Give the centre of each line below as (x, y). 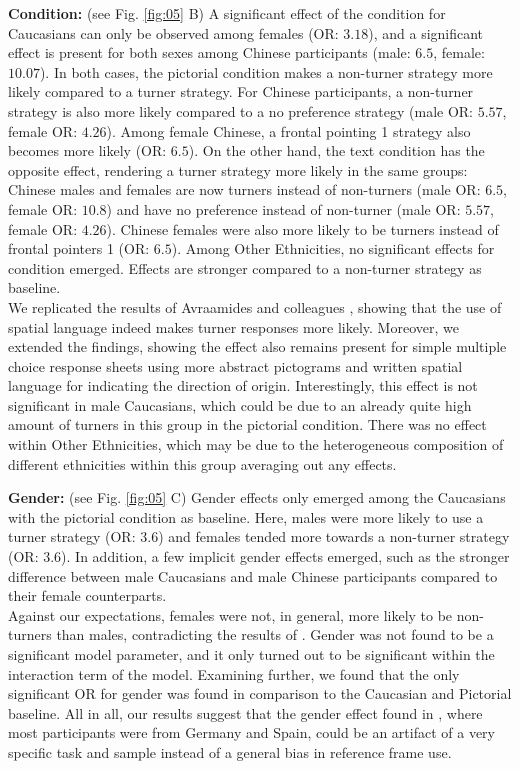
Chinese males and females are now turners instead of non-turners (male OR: (244, 189)
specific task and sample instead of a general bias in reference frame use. (230, 751)
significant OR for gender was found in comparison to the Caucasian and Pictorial (260, 693)
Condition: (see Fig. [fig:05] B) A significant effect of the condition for (227, 13)
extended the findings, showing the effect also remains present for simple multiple (257, 346)
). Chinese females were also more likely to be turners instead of (302, 228)
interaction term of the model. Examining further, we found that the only (234, 673)
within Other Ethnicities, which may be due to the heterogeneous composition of (256, 444)
